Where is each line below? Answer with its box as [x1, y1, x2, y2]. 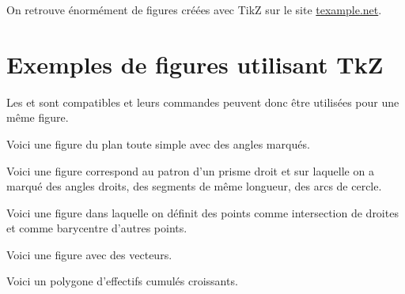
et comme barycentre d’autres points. [6, 220, 187, 236]
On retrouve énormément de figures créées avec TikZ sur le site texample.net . [6, 2, 382, 17]
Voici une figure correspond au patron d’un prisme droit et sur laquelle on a [6, 162, 374, 179]
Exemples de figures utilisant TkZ [6, 47, 384, 80]
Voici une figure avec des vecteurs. [6, 246, 172, 262]
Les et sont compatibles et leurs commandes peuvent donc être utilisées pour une [6, 93, 399, 110]
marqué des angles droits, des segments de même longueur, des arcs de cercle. [6, 178, 382, 194]
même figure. [6, 109, 69, 126]
